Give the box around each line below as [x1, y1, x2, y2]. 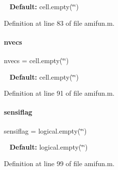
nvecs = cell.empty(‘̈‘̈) [4, 55, 69, 65]
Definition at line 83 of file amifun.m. [4, 17, 115, 28]
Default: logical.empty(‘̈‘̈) [9, 142, 88, 152]
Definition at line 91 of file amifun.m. [4, 88, 115, 98]
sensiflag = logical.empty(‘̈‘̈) [4, 125, 87, 136]
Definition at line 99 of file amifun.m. [4, 158, 115, 168]
